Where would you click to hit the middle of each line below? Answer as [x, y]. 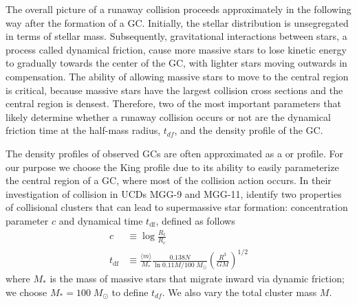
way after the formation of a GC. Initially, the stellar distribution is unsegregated [177, 22]
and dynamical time [101, 220]
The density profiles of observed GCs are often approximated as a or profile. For [174, 153]
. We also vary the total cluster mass [239, 292]
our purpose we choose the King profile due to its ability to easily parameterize [172, 167]
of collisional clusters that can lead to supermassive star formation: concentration [177, 207]
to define [130, 292]
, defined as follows [195, 220]
